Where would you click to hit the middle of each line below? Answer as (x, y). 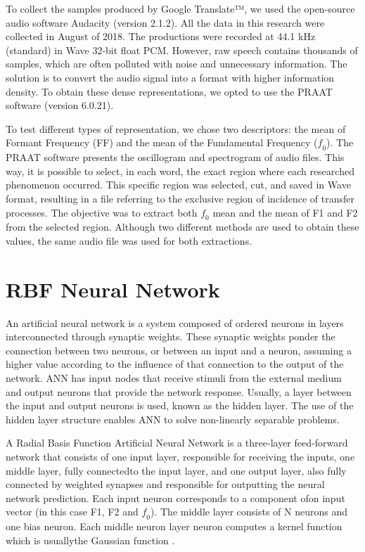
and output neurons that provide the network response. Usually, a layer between (179, 391)
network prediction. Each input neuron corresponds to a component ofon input (175, 498)
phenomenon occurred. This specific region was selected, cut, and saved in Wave (178, 185)
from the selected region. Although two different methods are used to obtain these (182, 227)
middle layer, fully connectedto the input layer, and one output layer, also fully (176, 470)
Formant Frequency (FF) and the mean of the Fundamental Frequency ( (162, 142)
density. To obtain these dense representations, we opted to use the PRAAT (169, 91)
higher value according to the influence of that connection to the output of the (175, 364)
